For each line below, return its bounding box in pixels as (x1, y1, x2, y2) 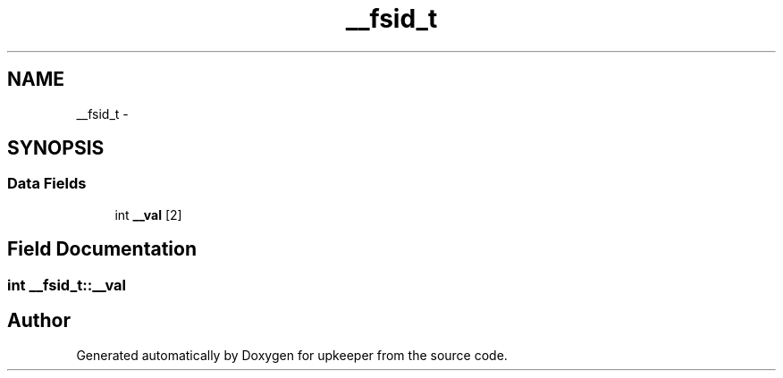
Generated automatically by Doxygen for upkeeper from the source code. (76, 347, 508, 363)
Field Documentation (7, 238, 197, 261)
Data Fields (7, 174, 87, 193)
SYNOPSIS (7, 137, 105, 160)
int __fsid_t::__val (7, 275, 127, 294)
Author (7, 309, 71, 332)
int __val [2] (114, 206, 182, 223)
